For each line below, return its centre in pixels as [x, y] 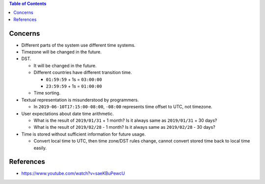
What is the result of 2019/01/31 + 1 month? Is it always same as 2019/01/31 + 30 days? [125, 120]
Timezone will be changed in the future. [61, 52]
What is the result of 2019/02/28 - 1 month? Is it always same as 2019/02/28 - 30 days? [124, 127]
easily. [40, 148]
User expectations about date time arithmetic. [67, 114]
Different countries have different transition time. [83, 72]
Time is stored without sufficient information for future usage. [83, 134]
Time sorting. [47, 93]
